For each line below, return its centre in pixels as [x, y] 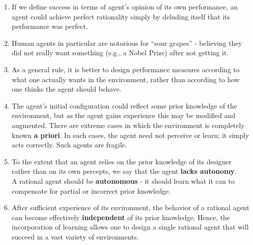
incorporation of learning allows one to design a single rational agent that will [130, 227]
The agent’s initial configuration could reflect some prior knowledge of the [124, 105]
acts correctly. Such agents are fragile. [69, 145]
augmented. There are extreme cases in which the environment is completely [128, 125]
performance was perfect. [50, 26]
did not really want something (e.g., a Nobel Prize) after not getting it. [120, 53]
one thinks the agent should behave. [67, 89]
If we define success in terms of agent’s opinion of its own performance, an [125, 6]
